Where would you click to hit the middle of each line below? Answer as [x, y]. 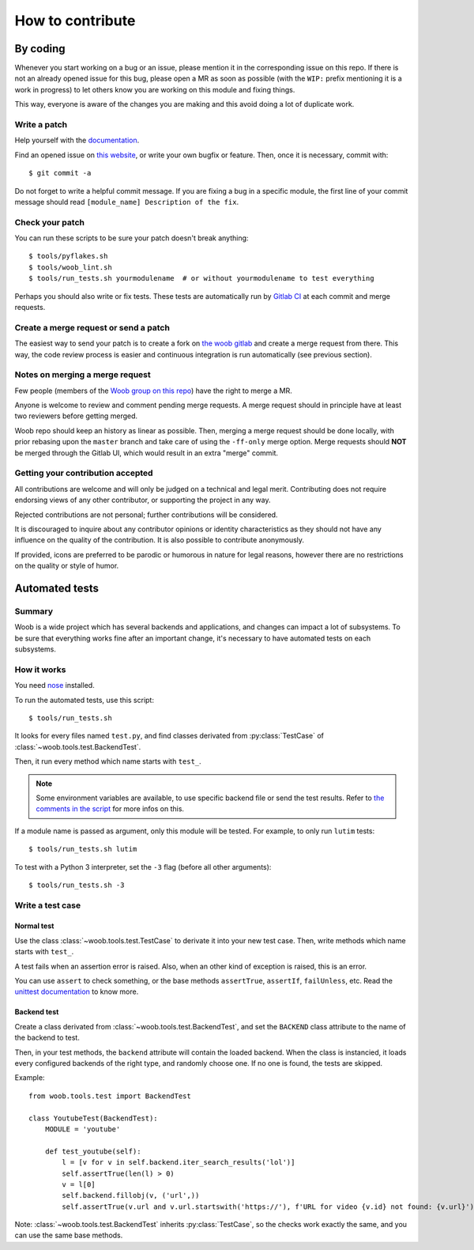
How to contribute [75, 21]
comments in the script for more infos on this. [110, 809]
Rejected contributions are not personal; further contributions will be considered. [146, 515]
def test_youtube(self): [93, 1151]
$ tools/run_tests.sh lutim [83, 849]
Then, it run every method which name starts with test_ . [108, 761]
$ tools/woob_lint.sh [70, 267]
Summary [34, 611]
